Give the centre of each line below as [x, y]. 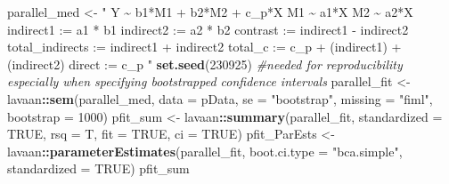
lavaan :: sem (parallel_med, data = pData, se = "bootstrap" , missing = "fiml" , [220, 98]
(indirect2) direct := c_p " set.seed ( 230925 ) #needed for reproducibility [205, 64]
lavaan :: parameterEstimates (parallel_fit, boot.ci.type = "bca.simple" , [205, 151]
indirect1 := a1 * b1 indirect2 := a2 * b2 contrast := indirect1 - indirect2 [208, 29]
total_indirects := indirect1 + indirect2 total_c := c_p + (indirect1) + [204, 47]
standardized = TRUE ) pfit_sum [98, 168]
